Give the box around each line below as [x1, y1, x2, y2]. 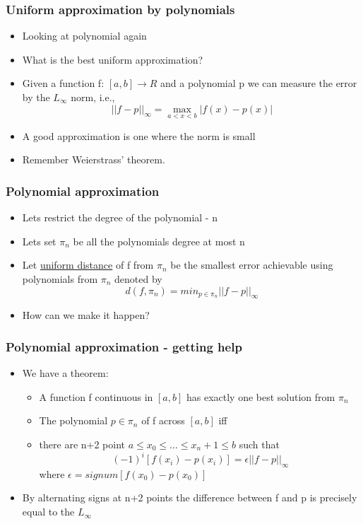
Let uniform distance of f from [22, 257, 154, 272]
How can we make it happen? [22, 308, 150, 322]
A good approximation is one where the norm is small [22, 128, 256, 143]
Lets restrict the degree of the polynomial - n [22, 210, 218, 225]
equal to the [22, 504, 75, 519]
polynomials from [22, 272, 98, 286]
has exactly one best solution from [186, 389, 335, 404]
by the [22, 90, 50, 104]
